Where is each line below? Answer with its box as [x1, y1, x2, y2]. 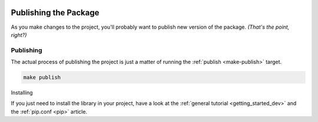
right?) [11, 31, 27, 38]
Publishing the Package [11, 8, 100, 18]
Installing [11, 89, 33, 96]
